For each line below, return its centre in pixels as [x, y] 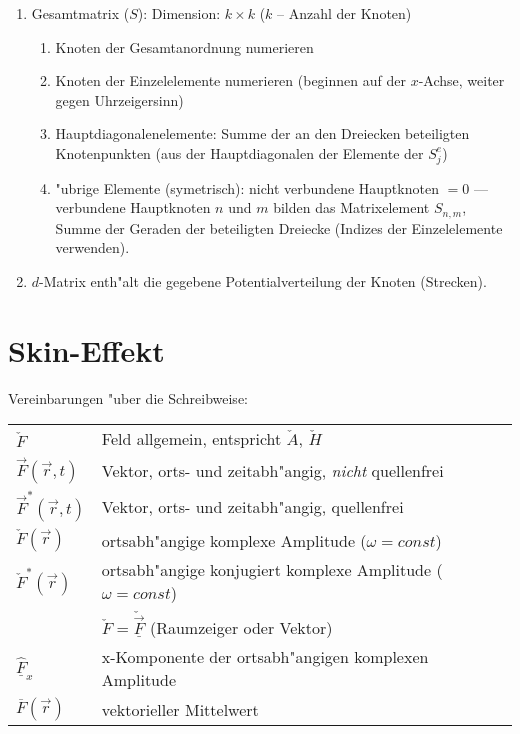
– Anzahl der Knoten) [344, 13]
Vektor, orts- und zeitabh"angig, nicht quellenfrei [272, 470]
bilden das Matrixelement [351, 207]
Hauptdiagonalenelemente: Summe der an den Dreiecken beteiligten [262, 133]
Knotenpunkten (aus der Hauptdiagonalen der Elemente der [239, 152]
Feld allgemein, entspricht [191, 439]
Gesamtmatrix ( [80, 13]
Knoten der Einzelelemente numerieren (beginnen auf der [230, 80]
